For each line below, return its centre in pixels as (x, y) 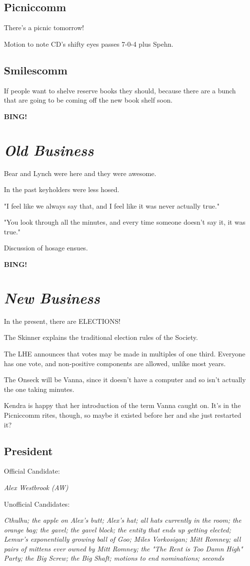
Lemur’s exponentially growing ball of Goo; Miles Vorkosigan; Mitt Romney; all (122, 539)
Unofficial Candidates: (37, 504)
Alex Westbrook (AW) (36, 487)
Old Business (49, 150)
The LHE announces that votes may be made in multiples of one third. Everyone (125, 353)
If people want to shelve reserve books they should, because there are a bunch (120, 90)
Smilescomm (36, 70)
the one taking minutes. (39, 389)
